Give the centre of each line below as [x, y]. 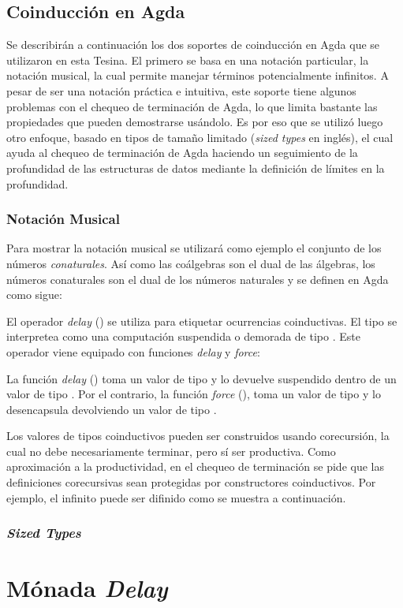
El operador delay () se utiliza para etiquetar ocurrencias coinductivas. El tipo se [202, 321]
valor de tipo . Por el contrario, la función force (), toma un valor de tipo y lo [194, 394]
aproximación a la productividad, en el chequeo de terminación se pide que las [195, 466]
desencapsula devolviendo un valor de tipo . [112, 409]
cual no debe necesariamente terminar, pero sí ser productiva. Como [171, 451]
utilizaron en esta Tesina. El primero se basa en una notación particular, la [188, 60]
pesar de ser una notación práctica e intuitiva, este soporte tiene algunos [181, 90]
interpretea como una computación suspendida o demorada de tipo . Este [183, 336]
